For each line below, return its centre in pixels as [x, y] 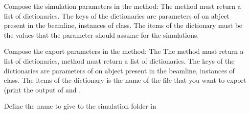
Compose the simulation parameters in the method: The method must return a [123, 6]
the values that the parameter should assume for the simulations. [102, 34]
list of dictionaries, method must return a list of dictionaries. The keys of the [119, 60]
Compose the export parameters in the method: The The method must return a [124, 51]
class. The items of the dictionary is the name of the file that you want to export [125, 80]
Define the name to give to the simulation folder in [80, 106]
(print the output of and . [43, 89]
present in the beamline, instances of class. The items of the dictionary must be [123, 25]
